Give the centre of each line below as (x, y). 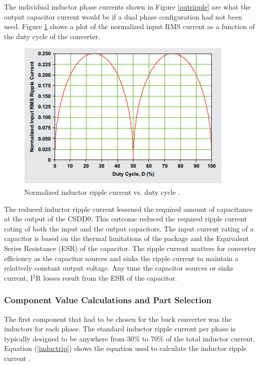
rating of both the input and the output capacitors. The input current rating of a (129, 228)
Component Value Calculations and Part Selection (108, 300)
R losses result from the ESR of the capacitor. (106, 277)
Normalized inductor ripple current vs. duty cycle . (102, 192)
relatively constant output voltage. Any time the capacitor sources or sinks (119, 268)
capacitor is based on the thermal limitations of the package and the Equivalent (126, 238)
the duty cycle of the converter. (52, 36)
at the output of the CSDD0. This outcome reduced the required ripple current (125, 219)
